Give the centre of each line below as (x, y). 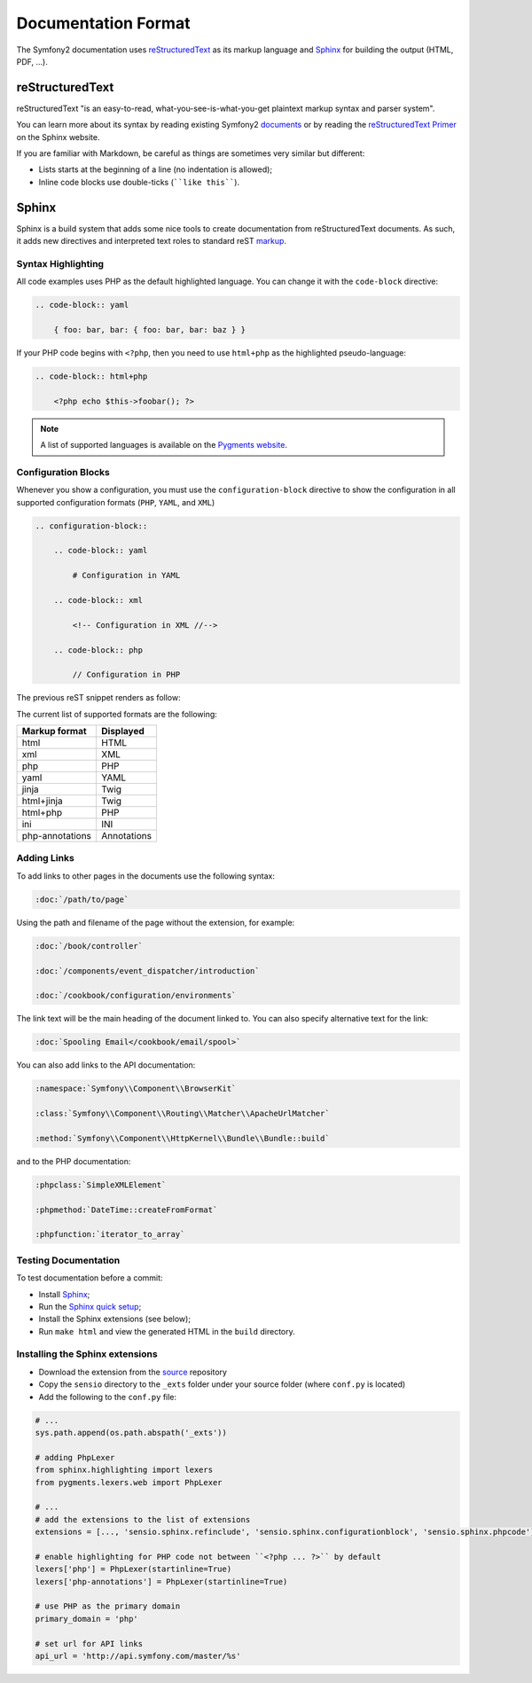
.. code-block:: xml (98, 600)
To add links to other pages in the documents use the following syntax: (145, 876)
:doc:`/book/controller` (89, 946)
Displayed (123, 732)
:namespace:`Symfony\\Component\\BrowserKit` (136, 1089)
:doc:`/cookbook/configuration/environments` (136, 996)
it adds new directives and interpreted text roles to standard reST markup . (152, 241)
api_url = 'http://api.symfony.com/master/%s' (138, 1656)
